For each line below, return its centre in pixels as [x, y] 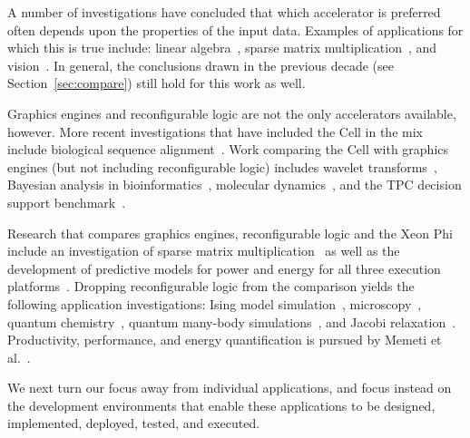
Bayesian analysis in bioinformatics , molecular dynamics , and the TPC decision [235, 185]
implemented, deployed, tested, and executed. [134, 423]
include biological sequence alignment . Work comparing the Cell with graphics [228, 149]
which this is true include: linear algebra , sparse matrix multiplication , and [222, 48]
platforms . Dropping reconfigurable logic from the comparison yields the [211, 286]
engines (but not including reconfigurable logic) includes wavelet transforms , [222, 166]
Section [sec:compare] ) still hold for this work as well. [157, 83]
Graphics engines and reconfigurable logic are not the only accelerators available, [232, 113]
